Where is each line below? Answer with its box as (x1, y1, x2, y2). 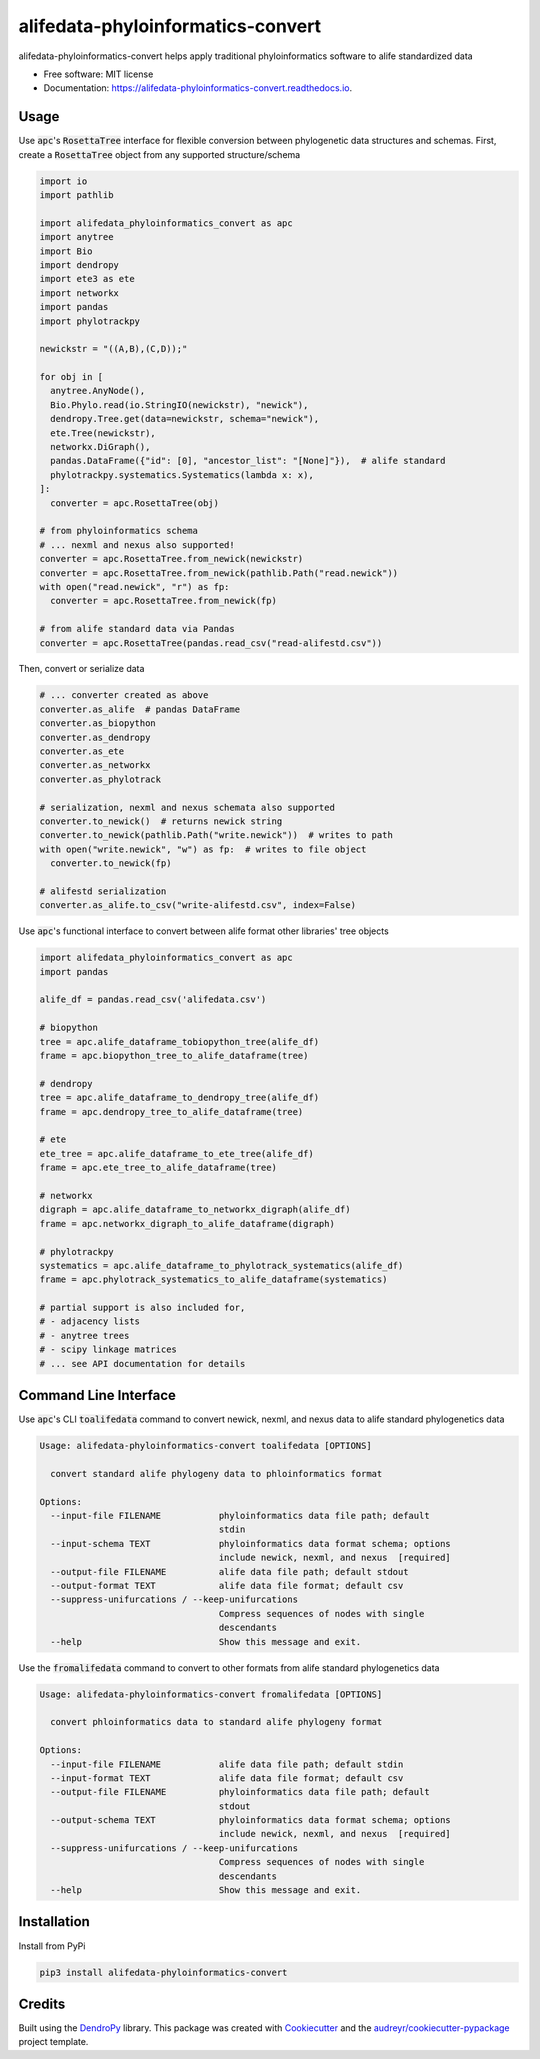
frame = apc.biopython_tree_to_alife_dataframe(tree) (39, 1050, 309, 1062)
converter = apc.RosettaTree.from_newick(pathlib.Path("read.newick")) (39, 567, 399, 579)
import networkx (39, 287, 120, 299)
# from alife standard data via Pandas (39, 623, 235, 635)
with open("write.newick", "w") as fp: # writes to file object (39, 843, 367, 855)
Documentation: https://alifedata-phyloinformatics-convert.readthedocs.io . (43, 82, 353, 94)
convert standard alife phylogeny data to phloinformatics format (50, 1468, 383, 1479)
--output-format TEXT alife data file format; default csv (50, 1580, 404, 1592)
